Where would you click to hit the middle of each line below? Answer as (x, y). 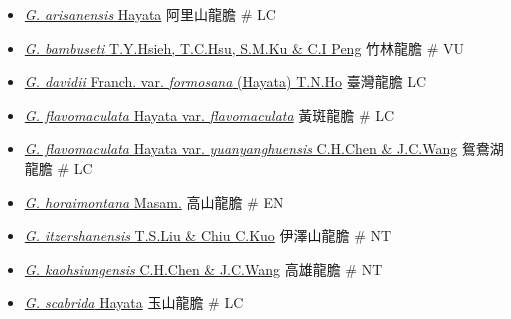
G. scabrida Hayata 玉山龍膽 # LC (134, 302)
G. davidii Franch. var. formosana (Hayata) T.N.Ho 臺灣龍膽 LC (225, 81)
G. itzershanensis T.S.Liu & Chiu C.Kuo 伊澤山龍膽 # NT (208, 235)
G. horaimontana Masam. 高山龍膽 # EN (154, 201)
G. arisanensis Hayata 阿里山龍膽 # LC (150, 14)
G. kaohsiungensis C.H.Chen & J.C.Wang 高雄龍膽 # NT (203, 268)
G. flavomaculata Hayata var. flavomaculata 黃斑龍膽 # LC (209, 114)
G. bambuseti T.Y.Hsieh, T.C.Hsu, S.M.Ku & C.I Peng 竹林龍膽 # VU (244, 47)
